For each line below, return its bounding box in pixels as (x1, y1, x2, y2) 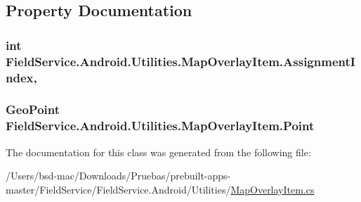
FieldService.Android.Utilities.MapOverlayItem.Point (6, 117, 315, 134)
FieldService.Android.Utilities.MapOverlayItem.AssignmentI (6, 52, 355, 70)
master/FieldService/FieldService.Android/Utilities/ (6, 182, 231, 196)
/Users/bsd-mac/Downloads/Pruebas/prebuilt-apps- (6, 168, 231, 183)
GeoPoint (6, 101, 60, 118)
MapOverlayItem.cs (230, 182, 315, 196)
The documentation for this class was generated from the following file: (6, 144, 311, 159)
